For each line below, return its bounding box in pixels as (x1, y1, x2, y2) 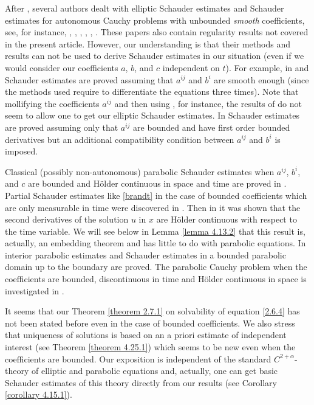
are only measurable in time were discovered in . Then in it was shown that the (5, 201, 301, 213)
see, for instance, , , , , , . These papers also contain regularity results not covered (5, 26, 309, 38)
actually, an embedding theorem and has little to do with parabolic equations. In (5, 237, 306, 249)
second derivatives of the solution (5, 213, 129, 226)
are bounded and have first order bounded (133, 120, 290, 133)
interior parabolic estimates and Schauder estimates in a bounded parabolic (5, 248, 286, 261)
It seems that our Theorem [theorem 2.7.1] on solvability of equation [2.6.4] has (5, 305, 300, 317)
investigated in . (5, 284, 64, 297)
